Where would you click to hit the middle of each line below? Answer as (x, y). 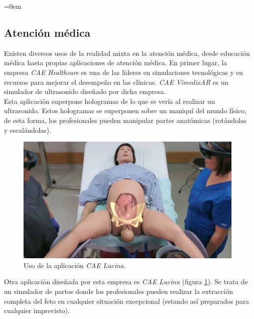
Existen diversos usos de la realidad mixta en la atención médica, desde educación (127, 53)
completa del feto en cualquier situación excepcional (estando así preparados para (127, 301)
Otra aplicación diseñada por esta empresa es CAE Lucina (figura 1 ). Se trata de (126, 282)
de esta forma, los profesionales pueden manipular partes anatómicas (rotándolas (125, 120)
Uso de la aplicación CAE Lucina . (75, 265)
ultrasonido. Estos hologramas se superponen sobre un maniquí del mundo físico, (125, 110)
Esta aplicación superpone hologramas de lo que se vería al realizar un (110, 101)
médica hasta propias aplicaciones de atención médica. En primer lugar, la (115, 62)
